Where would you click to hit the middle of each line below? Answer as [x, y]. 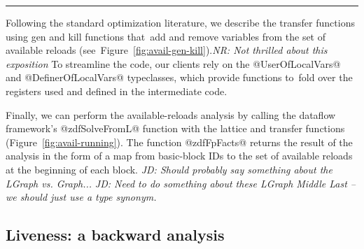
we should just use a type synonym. [81, 197]
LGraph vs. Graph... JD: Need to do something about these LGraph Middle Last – [181, 183]
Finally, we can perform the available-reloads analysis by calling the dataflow [171, 114]
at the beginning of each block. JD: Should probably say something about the [169, 169]
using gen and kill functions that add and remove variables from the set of [166, 36]
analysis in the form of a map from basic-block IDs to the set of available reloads [179, 156]
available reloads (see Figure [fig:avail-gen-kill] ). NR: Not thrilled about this [167, 50]
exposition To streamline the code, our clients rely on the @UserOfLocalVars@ [173, 63]
